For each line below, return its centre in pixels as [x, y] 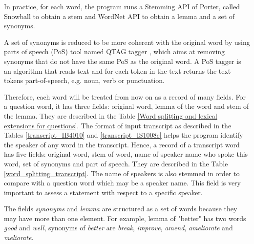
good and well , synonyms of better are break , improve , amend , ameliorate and [118, 228]
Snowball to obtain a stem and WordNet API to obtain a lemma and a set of [119, 16]
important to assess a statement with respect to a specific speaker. [103, 192]
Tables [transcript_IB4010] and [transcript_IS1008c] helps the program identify [124, 135]
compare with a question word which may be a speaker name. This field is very [122, 183]
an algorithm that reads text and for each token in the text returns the [110, 71]
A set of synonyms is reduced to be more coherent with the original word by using [127, 42]
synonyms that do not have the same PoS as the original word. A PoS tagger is [123, 61]
